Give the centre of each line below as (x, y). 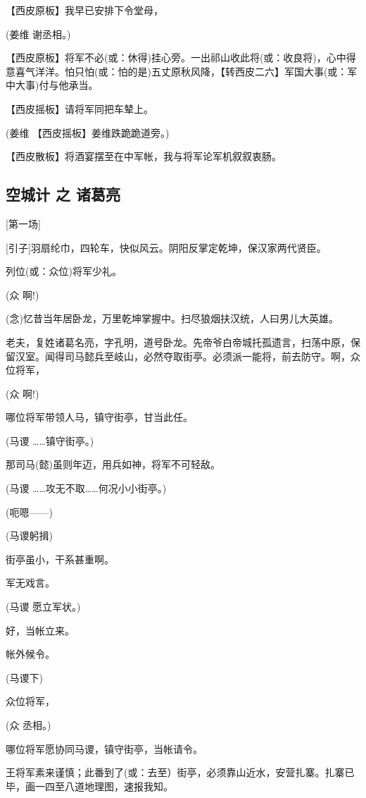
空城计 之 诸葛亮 (63, 194)
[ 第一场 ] (23, 223)
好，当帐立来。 (40, 630)
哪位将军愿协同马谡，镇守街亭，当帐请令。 (104, 748)
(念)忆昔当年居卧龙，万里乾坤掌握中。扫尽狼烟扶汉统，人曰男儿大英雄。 (172, 318)
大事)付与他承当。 (57, 85)
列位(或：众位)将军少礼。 (64, 271)
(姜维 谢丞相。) (38, 33)
